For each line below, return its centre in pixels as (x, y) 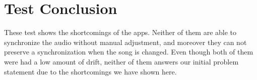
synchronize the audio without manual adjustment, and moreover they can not (125, 42)
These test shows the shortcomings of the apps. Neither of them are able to (120, 32)
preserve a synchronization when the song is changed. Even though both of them (129, 52)
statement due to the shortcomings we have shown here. (90, 71)
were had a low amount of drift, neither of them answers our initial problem (121, 61)
